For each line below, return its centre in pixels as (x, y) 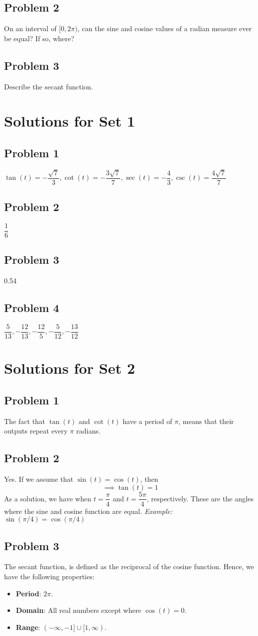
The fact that (25, 421)
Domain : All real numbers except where (78, 610)
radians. (88, 431)
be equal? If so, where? (39, 38)
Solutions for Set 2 (70, 368)
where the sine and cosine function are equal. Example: (88, 511)
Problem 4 (32, 308)
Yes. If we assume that (39, 479)
